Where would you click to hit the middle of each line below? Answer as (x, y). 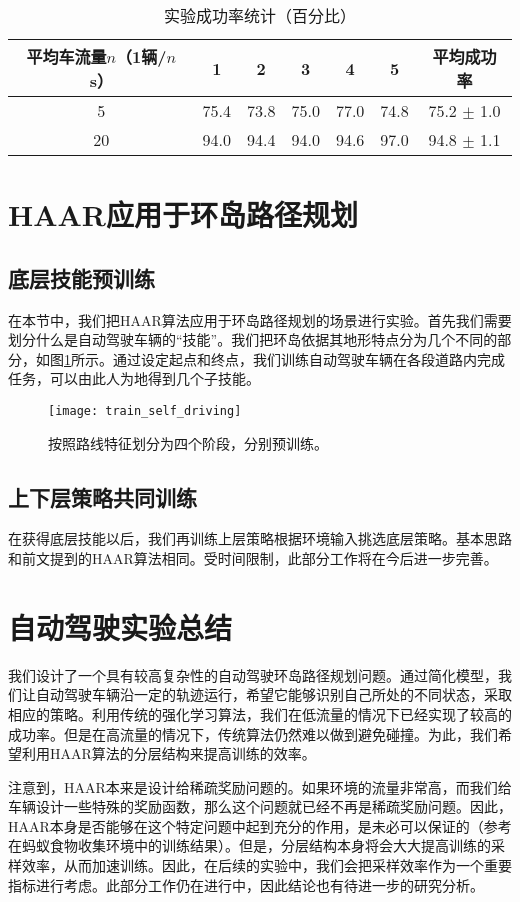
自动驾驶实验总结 (120, 626)
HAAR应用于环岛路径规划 (183, 214)
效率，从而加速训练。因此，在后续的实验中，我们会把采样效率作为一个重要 (266, 865)
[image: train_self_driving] (145, 410)
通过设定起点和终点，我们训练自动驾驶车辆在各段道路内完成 (308, 358)
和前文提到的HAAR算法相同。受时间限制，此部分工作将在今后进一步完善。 (253, 558)
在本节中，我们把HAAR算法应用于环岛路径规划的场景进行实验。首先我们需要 (260, 319)
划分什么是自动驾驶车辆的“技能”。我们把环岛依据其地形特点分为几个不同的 (253, 339)
